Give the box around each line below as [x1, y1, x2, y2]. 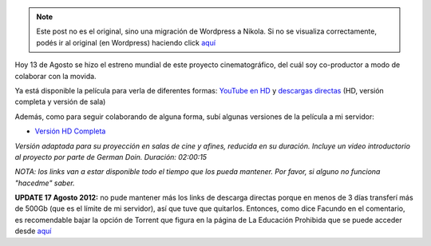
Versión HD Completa [34, 126, 106, 136]
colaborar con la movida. [14, 71, 97, 81]
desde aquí [14, 226, 52, 236]
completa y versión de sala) [14, 97, 106, 107]
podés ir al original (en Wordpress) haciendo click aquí [36, 38, 215, 47]
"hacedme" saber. [14, 178, 75, 188]
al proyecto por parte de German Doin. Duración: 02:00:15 [14, 152, 208, 161]
